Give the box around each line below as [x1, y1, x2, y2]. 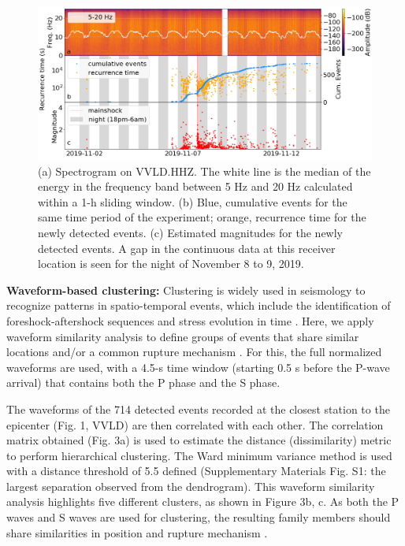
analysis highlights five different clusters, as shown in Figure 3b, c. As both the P [6, 493, 399, 510]
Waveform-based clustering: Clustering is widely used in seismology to [6, 281, 366, 298]
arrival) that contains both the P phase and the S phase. [6, 374, 281, 391]
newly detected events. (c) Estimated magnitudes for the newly [38, 224, 343, 240]
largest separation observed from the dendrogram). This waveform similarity [6, 477, 375, 494]
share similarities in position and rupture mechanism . [6, 524, 268, 540]
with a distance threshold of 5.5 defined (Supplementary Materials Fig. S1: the [6, 462, 386, 479]
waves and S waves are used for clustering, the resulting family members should [6, 509, 391, 526]
